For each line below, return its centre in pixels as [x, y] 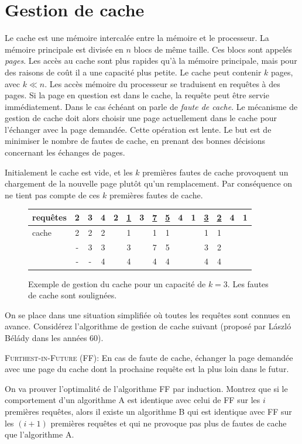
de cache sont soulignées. [73, 295]
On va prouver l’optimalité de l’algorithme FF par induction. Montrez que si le [146, 388]
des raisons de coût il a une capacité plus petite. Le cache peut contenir [133, 72]
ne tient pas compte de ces [52, 195]
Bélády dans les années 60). [54, 337]
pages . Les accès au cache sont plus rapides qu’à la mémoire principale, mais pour [151, 61]
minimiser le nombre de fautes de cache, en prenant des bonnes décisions [135, 141]
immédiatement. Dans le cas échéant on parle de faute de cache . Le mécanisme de [151, 106]
